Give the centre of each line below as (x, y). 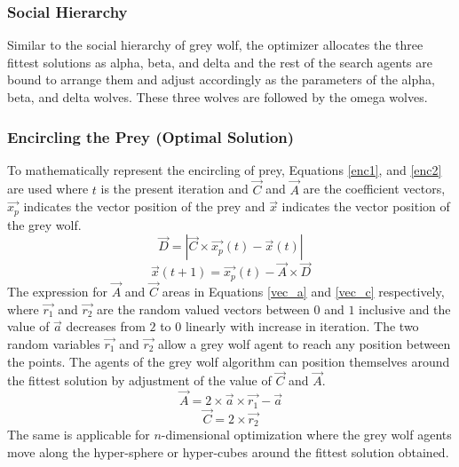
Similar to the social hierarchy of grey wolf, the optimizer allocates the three (215, 45)
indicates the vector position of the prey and (144, 206)
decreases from (106, 326)
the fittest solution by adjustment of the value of (139, 380)
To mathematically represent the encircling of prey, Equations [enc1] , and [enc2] (225, 169)
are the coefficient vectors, (374, 189)
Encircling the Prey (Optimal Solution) (151, 136)
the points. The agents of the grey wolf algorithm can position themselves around (229, 361)
